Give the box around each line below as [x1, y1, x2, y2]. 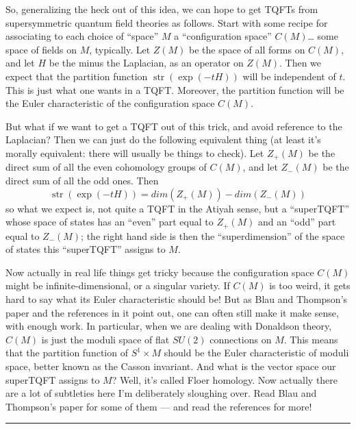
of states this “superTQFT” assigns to [5, 242, 166, 256]
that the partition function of [5, 345, 128, 360]
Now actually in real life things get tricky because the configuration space [5, 265, 314, 279]
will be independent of [242, 69, 336, 83]
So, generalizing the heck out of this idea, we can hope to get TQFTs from [5, 2, 318, 16]
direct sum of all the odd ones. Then [5, 173, 159, 187]
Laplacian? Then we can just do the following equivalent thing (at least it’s [5, 132, 321, 147]
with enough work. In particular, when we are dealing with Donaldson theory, [5, 319, 332, 333]
